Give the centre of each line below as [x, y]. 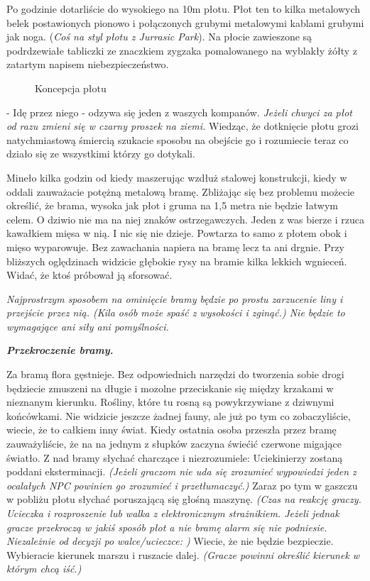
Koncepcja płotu [71, 88]
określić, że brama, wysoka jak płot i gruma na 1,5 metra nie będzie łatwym [173, 205]
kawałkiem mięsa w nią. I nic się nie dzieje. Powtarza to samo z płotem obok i [177, 233]
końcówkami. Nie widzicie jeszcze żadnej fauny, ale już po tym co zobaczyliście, [179, 415]
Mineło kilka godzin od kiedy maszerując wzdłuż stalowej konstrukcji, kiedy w [177, 177]
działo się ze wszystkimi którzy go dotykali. [101, 154]
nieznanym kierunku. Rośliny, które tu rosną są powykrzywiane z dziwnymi [170, 402]
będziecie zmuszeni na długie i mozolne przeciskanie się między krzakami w [170, 388]
